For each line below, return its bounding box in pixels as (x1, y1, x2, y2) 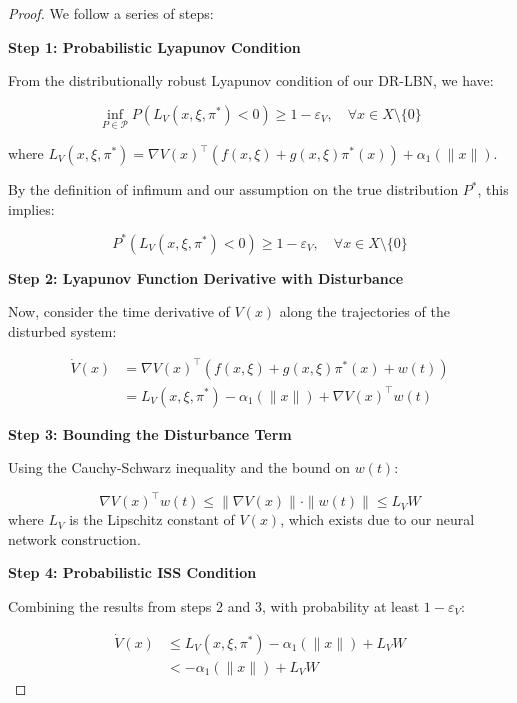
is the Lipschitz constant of (69, 509, 235, 530)
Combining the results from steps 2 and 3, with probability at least (8, 596, 420, 616)
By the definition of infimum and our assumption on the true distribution (8, 179, 459, 199)
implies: (8, 198, 55, 219)
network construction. (8, 528, 141, 549)
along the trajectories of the (279, 301, 450, 322)
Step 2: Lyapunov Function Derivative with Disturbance (8, 267, 404, 288)
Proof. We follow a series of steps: (8, 3, 214, 23)
